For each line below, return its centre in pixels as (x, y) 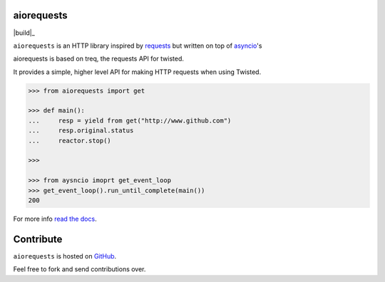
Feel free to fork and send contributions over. (79, 269)
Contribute (38, 239)
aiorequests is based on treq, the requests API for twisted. (99, 59)
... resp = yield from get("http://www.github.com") (130, 120)
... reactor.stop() (70, 140)
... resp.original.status (81, 131)
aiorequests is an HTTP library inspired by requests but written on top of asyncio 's (138, 46)
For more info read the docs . (55, 219)
